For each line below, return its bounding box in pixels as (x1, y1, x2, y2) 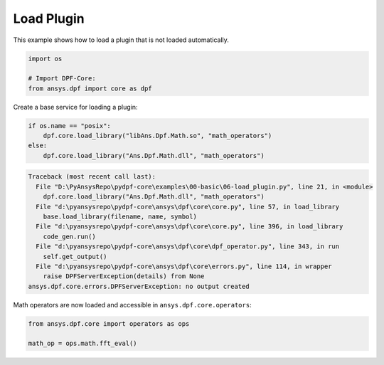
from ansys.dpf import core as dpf (28, 84, 152, 92)
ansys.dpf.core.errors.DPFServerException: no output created (28, 282, 250, 290)
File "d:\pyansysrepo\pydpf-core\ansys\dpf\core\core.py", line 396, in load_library (36, 223, 343, 231)
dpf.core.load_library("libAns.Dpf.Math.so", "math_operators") (43, 132, 272, 140)
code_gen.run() (43, 232, 96, 240)
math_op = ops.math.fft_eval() (28, 339, 138, 348)
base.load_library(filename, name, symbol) (43, 212, 197, 221)
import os (28, 54, 63, 63)
